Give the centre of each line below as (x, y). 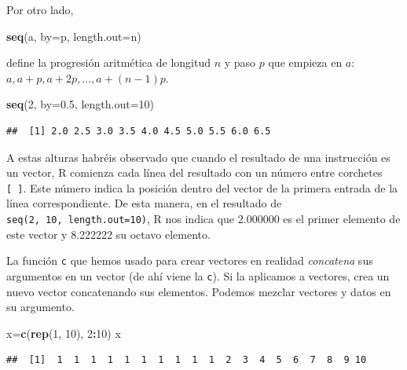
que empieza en (305, 62)
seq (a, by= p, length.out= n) (74, 36)
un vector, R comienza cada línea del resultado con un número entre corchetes (194, 172)
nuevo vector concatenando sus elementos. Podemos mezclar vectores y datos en (199, 291)
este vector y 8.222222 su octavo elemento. (108, 234)
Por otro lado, (40, 9)
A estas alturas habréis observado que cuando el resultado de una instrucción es (198, 157)
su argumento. (40, 307)
